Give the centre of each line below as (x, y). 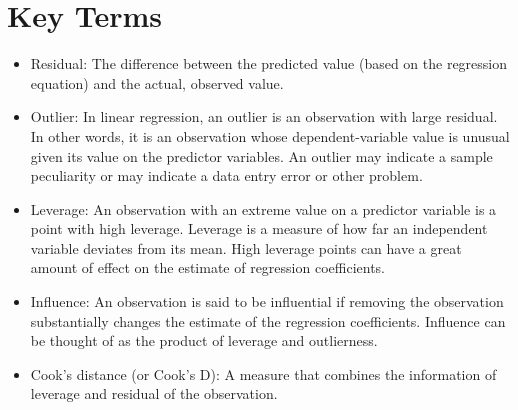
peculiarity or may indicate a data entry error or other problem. (226, 175)
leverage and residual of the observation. (154, 393)
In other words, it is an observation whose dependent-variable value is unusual (270, 135)
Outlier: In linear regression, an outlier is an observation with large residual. (264, 116)
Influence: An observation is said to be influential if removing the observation (267, 301)
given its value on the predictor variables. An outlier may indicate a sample (261, 155)
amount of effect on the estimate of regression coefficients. (207, 267)
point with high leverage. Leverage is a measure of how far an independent (259, 228)
